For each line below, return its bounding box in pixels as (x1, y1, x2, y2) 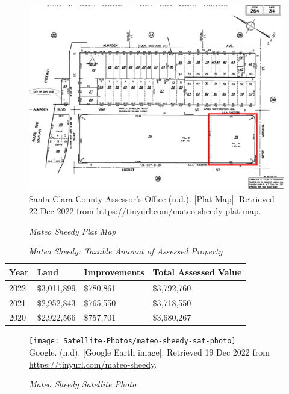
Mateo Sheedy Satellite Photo (29, 378, 137, 390)
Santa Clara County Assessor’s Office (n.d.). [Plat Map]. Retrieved (29, 192, 275, 205)
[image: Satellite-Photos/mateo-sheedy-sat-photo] (29, 337, 236, 346)
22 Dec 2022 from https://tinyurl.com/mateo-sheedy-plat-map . (29, 205, 261, 217)
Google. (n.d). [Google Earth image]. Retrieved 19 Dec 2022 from (29, 346, 270, 359)
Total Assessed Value (152, 265, 242, 278)
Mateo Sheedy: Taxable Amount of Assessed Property (28, 245, 223, 257)
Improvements (84, 265, 144, 278)
